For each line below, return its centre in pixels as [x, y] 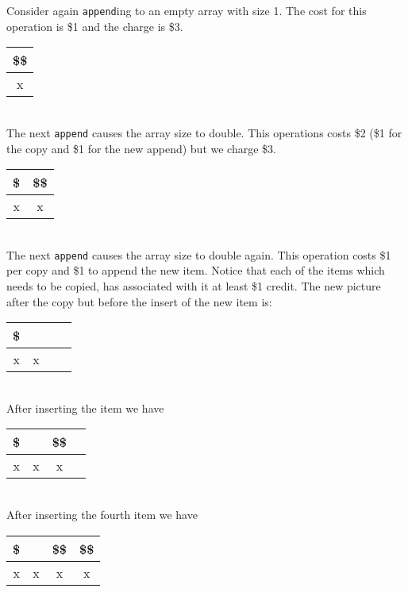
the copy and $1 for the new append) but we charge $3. [141, 148]
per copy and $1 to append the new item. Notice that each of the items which [196, 270]
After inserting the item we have [85, 407]
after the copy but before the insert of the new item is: [139, 301]
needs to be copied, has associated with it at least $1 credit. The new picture [194, 285]
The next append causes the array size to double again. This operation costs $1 [199, 254]
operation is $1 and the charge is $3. [95, 26]
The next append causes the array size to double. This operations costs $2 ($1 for [204, 132]
